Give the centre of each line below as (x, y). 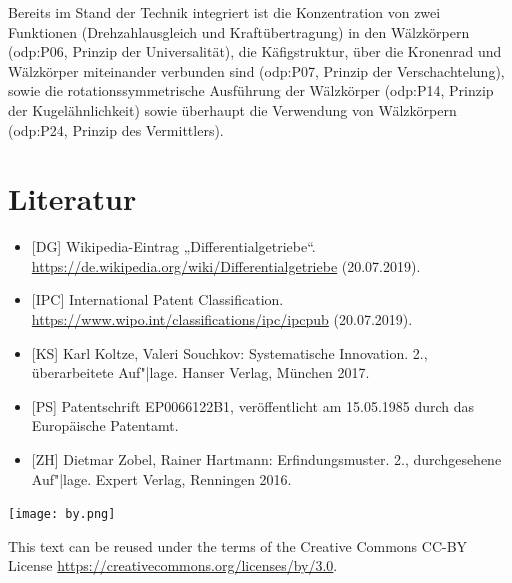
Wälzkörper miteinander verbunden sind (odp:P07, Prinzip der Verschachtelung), (256, 70)
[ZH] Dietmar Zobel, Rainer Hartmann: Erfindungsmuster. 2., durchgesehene (266, 459)
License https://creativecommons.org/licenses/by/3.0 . (173, 565)
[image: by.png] (62, 514)
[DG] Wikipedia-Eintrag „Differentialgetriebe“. (173, 246)
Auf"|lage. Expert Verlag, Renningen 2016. (161, 478)
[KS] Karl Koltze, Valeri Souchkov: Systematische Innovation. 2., (229, 352)
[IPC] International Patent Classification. (157, 299)
